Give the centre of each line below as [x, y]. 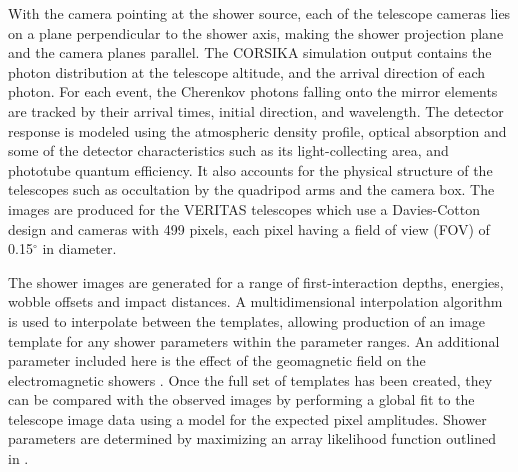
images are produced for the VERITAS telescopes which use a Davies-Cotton [244, 208]
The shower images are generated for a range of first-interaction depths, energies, [256, 281]
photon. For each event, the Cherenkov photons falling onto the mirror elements [253, 91]
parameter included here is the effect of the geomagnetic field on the [217, 360]
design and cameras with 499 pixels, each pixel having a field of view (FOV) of [249, 228]
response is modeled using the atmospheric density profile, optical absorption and [257, 130]
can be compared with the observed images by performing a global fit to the [241, 399]
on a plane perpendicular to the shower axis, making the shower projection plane [256, 32]
